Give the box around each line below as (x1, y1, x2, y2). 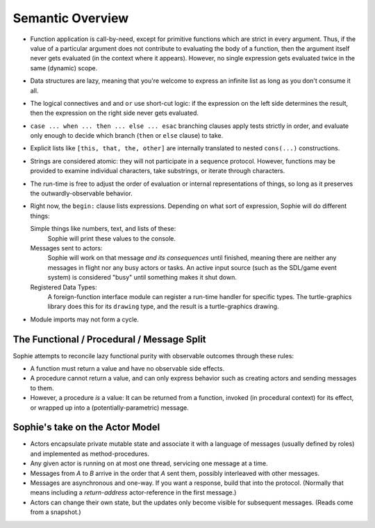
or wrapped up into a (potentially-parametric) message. (30, 403, 189, 412)
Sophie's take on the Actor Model (12, 422, 160, 433)
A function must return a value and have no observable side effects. (30, 365, 225, 372)
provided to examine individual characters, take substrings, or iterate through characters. (30, 167, 285, 175)
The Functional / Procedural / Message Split (12, 333, 206, 345)
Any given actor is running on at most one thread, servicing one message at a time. (30, 459, 268, 467)
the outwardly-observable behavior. (30, 189, 133, 198)
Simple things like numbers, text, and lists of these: (30, 225, 176, 233)
